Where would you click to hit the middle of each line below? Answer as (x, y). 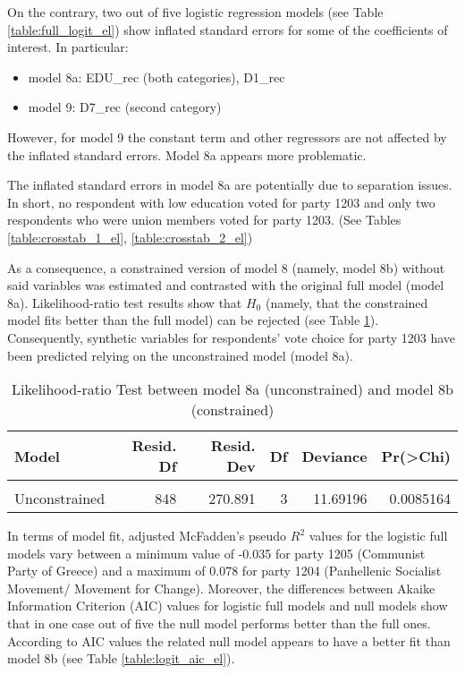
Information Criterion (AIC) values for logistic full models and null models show (228, 606)
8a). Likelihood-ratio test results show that (125, 302)
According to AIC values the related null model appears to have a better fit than (229, 640)
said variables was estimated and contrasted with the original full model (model (226, 285)
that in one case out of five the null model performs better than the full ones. (219, 623)
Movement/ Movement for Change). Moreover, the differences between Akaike (221, 588)
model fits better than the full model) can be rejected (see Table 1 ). (193, 320)
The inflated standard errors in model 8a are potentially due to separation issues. (230, 185)
